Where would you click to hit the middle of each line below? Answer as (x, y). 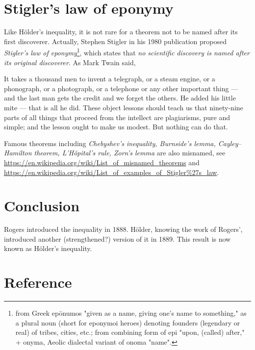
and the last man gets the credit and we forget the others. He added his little (120, 98)
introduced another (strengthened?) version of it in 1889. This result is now (117, 238)
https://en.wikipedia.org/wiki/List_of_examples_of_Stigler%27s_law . (112, 172)
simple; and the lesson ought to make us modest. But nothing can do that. (116, 127)
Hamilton (18, 153)
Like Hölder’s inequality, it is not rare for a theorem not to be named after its (121, 32)
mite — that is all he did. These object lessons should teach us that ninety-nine (124, 107)
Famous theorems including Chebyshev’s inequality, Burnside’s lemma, (110, 143)
